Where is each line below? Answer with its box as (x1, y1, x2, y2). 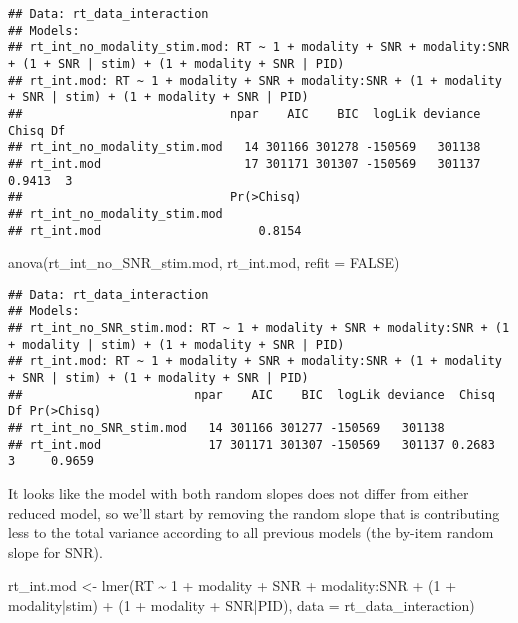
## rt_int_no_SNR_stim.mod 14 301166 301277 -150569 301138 (8, 421, 445, 436)
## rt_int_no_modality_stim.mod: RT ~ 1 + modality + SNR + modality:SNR (8, 40, 510, 55)
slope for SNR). (8, 541, 103, 562)
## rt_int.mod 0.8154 (8, 223, 302, 238)
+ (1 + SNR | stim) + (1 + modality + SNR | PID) (8, 56, 345, 71)
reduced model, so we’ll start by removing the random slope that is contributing (8, 502, 500, 523)
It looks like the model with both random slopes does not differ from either (8, 483, 469, 503)
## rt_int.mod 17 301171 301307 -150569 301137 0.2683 (8, 437, 495, 452)
